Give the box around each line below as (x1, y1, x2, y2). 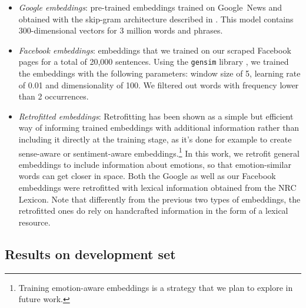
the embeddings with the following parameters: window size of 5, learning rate (18, 67, 301, 80)
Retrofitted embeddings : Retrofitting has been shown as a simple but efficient (18, 110, 294, 122)
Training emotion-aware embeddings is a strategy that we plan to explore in (18, 281, 293, 293)
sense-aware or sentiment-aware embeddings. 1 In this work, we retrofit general (18, 145, 300, 159)
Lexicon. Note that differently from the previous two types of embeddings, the (18, 193, 301, 205)
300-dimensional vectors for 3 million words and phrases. (18, 24, 223, 37)
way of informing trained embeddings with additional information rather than (18, 121, 300, 134)
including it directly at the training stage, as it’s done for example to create (18, 133, 292, 145)
